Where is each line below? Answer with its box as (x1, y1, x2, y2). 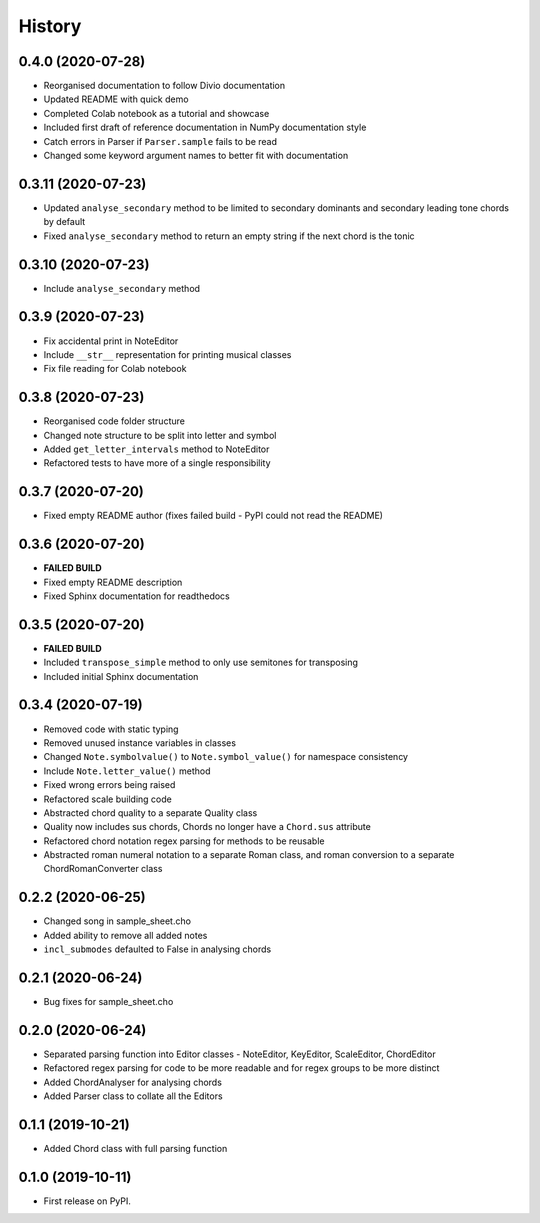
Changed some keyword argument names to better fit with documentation (43, 150, 349, 162)
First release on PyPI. (43, 1195, 132, 1207)
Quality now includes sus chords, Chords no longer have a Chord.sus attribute (43, 821, 372, 833)
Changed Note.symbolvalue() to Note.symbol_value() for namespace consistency (43, 751, 409, 763)
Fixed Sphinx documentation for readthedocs (43, 590, 230, 602)
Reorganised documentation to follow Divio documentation (43, 80, 286, 92)
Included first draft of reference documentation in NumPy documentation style (43, 121, 367, 134)
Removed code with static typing (43, 723, 179, 735)
